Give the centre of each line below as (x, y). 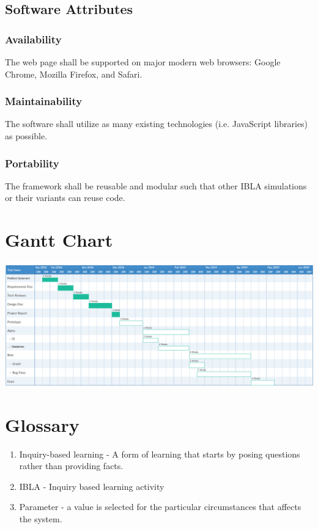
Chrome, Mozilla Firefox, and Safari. (74, 74)
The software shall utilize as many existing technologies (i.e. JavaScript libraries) (157, 124)
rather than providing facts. (71, 466)
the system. (41, 519)
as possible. (26, 136)
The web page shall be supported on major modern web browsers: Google (143, 62)
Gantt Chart (59, 240)
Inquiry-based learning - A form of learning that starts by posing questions (160, 454)
